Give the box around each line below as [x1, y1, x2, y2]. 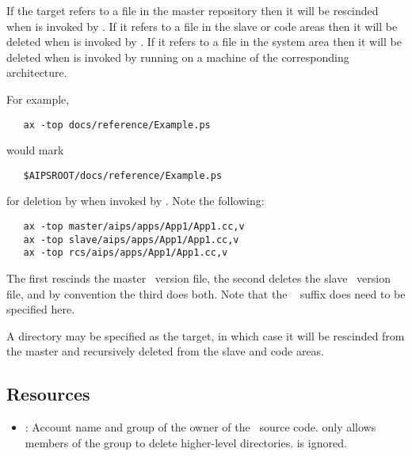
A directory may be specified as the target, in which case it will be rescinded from [6, 327, 405, 344]
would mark [6, 142, 64, 158]
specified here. [6, 301, 75, 317]
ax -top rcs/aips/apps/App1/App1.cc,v [23, 247, 228, 259]
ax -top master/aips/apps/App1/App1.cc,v [23, 221, 245, 233]
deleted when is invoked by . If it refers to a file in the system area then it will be [6, 33, 402, 50]
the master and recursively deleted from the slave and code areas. [6, 343, 325, 359]
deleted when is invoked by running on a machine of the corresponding [6, 48, 349, 65]
